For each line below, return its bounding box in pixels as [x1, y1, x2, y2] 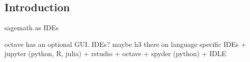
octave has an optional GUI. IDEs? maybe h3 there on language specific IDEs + [4, 39, 247, 49]
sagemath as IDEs [4, 22, 59, 33]
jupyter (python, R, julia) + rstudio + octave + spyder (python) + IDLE [4, 48, 226, 59]
